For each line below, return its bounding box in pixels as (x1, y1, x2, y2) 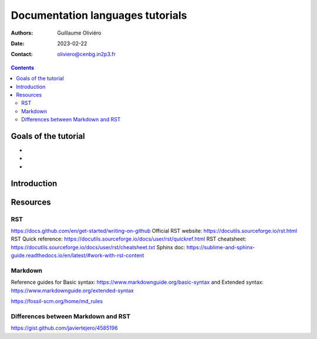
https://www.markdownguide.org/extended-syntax (11, 287, 134, 294)
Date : (11, 40, 25, 47)
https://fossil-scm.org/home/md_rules (11, 298, 103, 305)
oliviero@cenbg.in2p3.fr (57, 50, 116, 58)
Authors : (11, 29, 33, 36)
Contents (11, 64, 35, 71)
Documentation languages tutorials (11, 9, 187, 22)
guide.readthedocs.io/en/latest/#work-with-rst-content (11, 252, 144, 259)
